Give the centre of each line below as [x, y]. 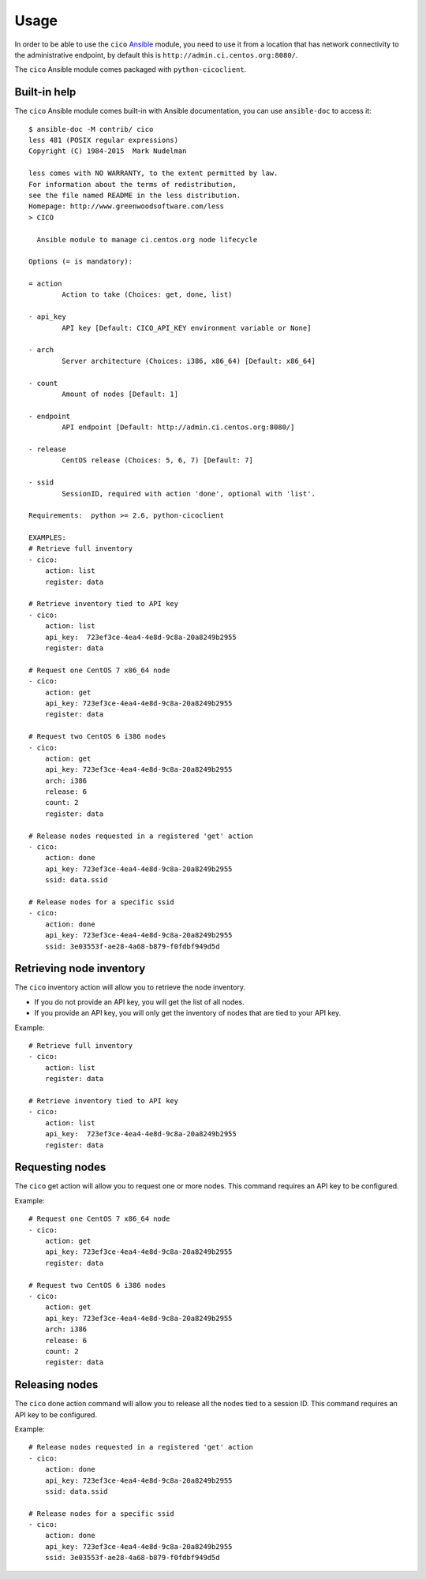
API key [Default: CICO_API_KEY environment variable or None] [187, 328]
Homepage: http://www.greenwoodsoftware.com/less [127, 206]
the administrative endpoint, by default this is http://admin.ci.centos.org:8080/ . [156, 54]
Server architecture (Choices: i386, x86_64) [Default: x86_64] [189, 361]
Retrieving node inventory [80, 969]
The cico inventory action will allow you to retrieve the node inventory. [130, 987]
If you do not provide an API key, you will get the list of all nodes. [139, 1001]
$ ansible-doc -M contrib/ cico [91, 129]
